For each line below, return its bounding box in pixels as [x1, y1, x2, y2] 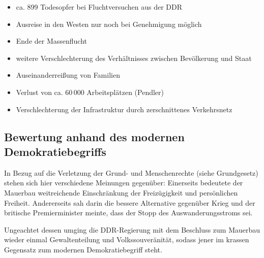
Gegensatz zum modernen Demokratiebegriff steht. [4, 244, 162, 254]
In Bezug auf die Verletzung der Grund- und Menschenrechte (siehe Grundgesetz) [4, 167, 258, 178]
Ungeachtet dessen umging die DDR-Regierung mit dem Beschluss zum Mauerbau [4, 224, 260, 235]
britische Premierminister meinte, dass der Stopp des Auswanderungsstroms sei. [4, 207, 253, 218]
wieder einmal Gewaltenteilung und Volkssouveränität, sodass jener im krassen [4, 234, 249, 245]
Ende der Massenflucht [16, 36, 87, 46]
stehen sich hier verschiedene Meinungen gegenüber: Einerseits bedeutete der [4, 177, 243, 188]
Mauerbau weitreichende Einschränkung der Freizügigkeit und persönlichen [4, 187, 238, 198]
